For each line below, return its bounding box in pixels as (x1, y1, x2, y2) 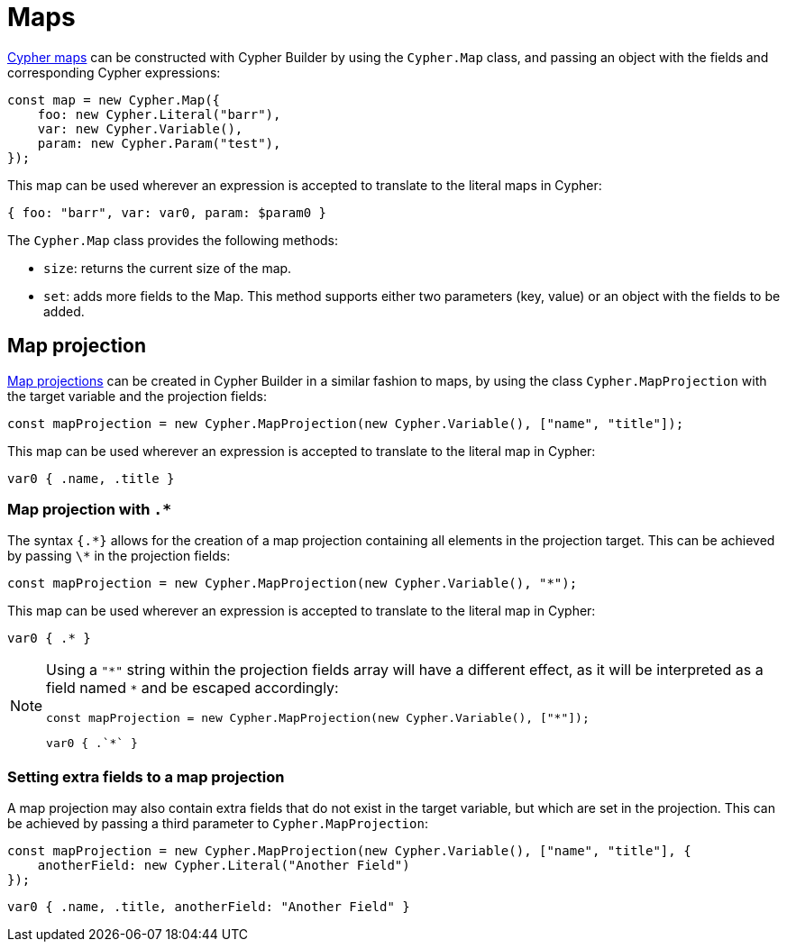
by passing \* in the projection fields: (7, 548, 231, 564)
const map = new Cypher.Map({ (7, 92, 221, 107)
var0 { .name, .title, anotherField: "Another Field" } (7, 899, 410, 915)
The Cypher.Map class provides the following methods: (7, 232, 339, 248)
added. (43, 303, 85, 319)
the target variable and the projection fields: (7, 388, 268, 404)
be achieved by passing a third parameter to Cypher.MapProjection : (7, 816, 428, 832)
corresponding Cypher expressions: (7, 64, 221, 80)
